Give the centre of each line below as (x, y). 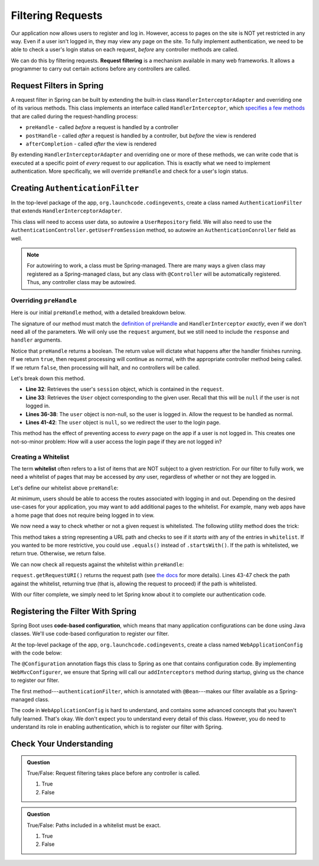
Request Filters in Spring (57, 86)
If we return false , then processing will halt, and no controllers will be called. (105, 368)
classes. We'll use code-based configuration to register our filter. (90, 634)
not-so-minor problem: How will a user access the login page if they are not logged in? (116, 442)
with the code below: (36, 653)
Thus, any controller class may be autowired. (82, 282)
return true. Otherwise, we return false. (58, 553)
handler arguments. (36, 340)
